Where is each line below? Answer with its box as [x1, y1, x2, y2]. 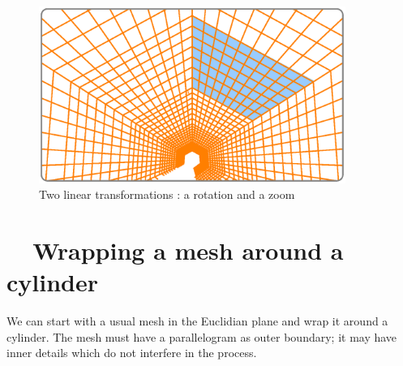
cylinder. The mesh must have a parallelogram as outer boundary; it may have [6, 328, 397, 345]
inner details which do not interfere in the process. [6, 344, 257, 361]
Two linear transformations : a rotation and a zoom [39, 186, 295, 203]
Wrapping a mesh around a [32, 234, 344, 267]
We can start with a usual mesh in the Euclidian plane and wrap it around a [6, 312, 388, 329]
